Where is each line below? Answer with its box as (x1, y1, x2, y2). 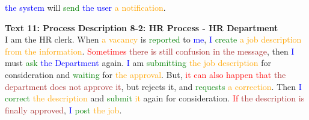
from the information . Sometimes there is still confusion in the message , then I (5, 44, 295, 57)
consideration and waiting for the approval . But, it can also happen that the (5, 68, 286, 80)
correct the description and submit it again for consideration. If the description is (5, 92, 305, 104)
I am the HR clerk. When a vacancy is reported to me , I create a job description (5, 33, 302, 46)
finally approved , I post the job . (5, 103, 122, 116)
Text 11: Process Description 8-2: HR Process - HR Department (5, 21, 278, 34)
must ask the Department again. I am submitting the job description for (5, 56, 271, 69)
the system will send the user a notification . (5, 1, 166, 13)
